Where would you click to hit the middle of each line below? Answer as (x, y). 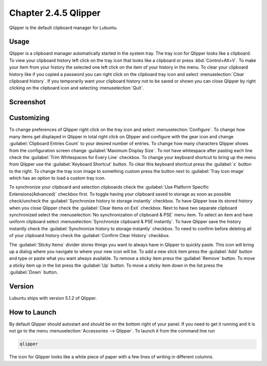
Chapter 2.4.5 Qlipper (55, 13)
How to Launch (33, 312)
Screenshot (27, 102)
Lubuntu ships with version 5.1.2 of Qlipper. (53, 298)
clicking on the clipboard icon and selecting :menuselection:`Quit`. (77, 88)
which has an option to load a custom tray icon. (57, 178)
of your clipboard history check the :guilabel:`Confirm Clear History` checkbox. (89, 236)
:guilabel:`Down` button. (34, 272)
